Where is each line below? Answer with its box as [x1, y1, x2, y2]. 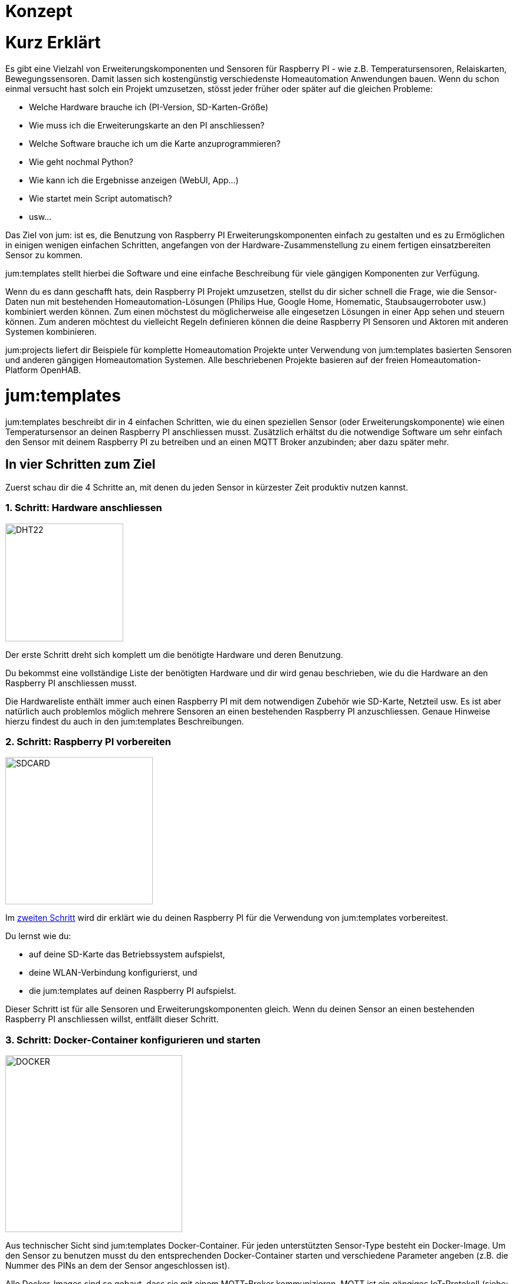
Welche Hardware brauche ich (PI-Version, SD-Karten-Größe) [29, 101, 268, 112]
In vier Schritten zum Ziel [5, 457, 156, 472]
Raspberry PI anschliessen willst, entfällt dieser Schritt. [5, 1014, 219, 1025]
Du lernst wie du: [5, 931, 71, 941]
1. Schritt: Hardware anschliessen [5, 502, 162, 514]
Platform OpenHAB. [5, 364, 81, 375]
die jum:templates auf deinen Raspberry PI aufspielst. [29, 986, 236, 996]
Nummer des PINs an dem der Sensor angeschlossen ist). [5, 1260, 230, 1271]
